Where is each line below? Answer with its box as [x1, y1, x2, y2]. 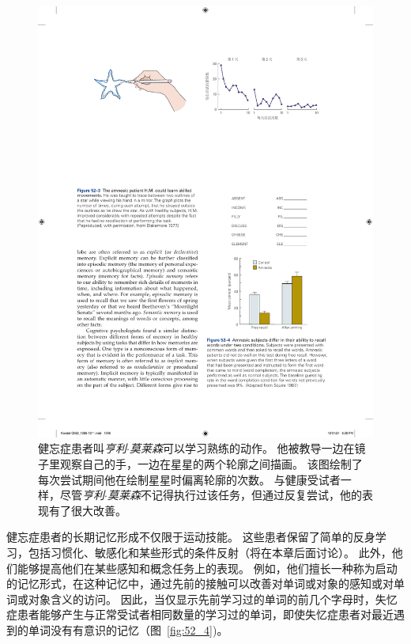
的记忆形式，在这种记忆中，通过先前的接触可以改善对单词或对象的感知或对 [6, 575, 394, 592]
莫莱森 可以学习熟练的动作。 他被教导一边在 [129, 440, 355, 456]
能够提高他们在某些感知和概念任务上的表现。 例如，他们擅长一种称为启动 [17, 559, 398, 576]
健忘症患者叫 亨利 [38, 440, 126, 456]
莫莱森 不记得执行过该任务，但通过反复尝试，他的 [107, 487, 362, 503]
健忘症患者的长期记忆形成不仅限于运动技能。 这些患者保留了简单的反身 [6, 528, 375, 545]
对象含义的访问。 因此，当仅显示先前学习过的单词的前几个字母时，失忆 [28, 590, 398, 607]
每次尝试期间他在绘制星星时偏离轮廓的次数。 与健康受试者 [38, 471, 341, 487]
